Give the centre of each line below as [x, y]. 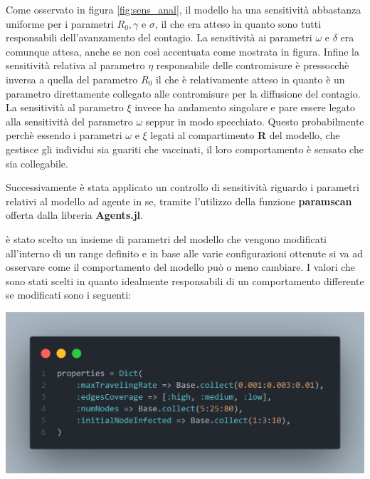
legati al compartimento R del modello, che [245, 135]
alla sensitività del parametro [69, 121]
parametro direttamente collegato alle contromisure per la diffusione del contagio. [183, 93]
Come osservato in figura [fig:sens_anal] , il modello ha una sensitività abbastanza [184, 9]
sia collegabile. [37, 163]
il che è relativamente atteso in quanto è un [250, 79]
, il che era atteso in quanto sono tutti [238, 23]
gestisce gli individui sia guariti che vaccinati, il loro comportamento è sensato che [185, 149]
